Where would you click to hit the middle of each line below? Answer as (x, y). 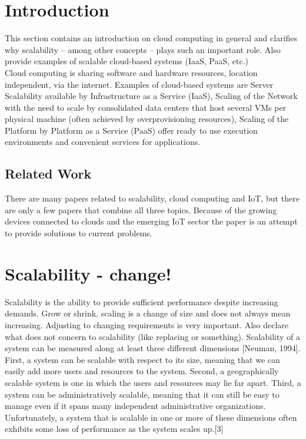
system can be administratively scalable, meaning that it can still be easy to (142, 394)
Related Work (48, 174)
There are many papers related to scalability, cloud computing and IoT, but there (152, 198)
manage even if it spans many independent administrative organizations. (135, 406)
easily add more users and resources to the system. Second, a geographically (142, 371)
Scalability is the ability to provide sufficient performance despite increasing (142, 301)
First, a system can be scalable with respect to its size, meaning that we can (142, 359)
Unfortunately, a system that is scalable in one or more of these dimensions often (151, 417)
